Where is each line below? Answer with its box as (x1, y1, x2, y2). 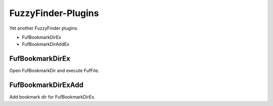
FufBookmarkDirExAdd (9, 81, 83, 89)
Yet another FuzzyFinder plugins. (9, 25, 78, 31)
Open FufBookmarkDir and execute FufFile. (9, 68, 100, 74)
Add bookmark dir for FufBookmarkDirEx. (9, 94, 96, 100)
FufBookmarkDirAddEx (22, 41, 70, 47)
